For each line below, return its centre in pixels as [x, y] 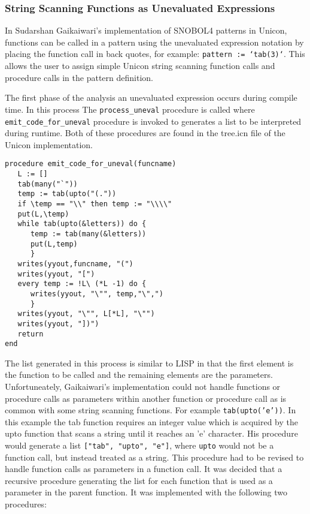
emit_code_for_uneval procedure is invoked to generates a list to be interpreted [153, 121]
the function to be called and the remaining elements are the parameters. [139, 375]
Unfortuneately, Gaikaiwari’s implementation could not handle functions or [143, 386]
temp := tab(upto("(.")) [67, 194]
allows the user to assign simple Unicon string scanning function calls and [140, 66]
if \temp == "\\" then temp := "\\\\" [95, 204]
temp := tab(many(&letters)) [88, 234]
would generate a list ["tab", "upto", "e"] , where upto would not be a [139, 445]
